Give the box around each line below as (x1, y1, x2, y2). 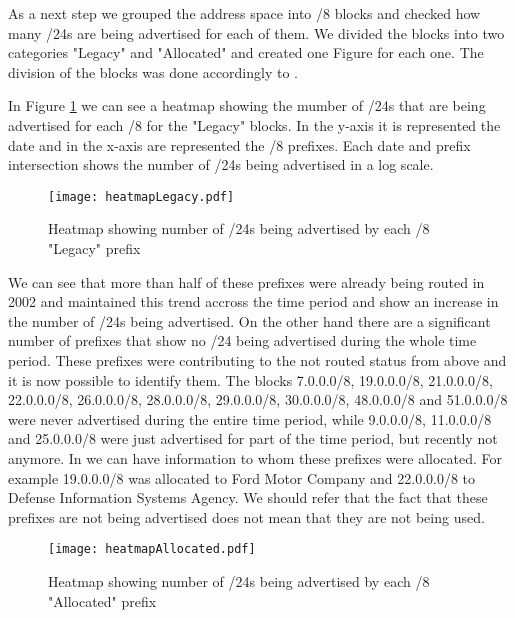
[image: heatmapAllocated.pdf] (48, 542, 256, 557)
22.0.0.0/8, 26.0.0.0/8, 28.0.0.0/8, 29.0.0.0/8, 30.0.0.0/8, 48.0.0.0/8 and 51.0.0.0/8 (8, 389, 508, 410)
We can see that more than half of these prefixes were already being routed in (8, 271, 485, 292)
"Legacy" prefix (48, 238, 141, 258)
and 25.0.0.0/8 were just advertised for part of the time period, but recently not (8, 428, 498, 449)
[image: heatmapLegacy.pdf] (48, 189, 235, 204)
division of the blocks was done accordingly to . (8, 61, 299, 82)
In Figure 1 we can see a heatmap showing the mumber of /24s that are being (8, 95, 486, 116)
